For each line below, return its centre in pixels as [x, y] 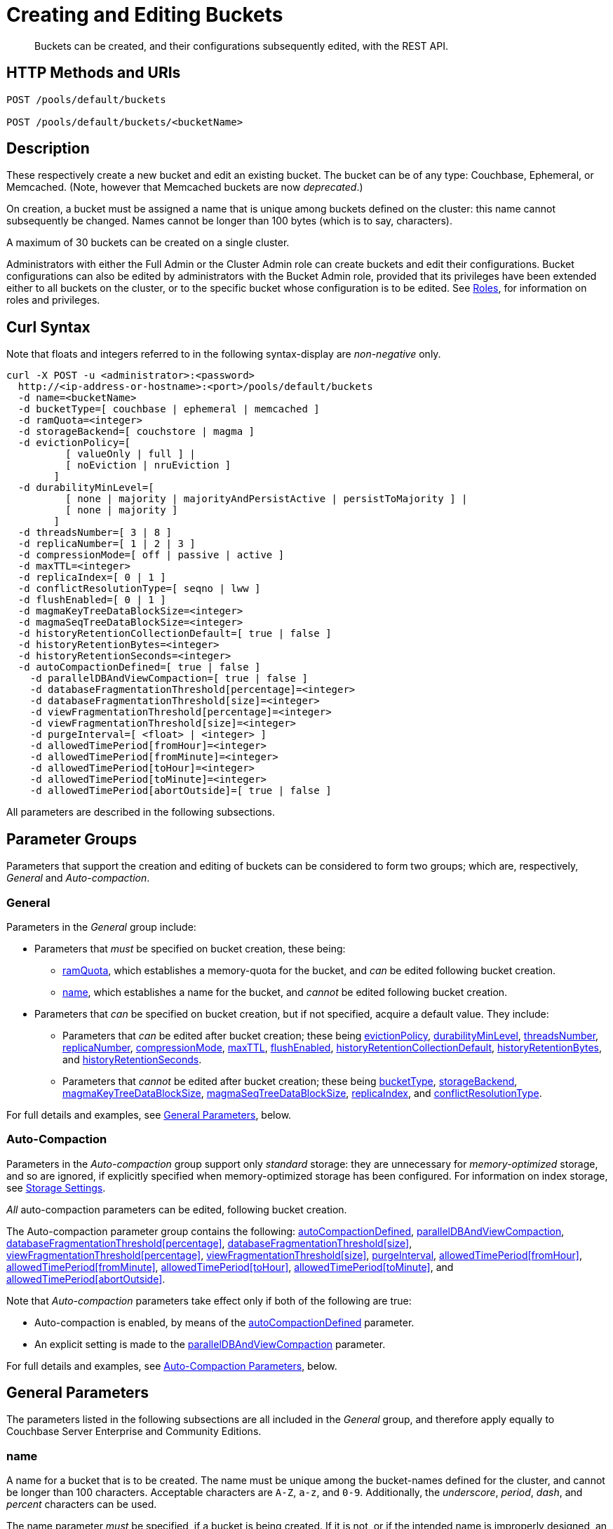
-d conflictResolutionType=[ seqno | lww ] [139, 589]
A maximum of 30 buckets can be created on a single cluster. [148, 243]
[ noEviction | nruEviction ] [148, 465]
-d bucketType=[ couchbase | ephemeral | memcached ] [169, 409]
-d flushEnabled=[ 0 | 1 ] [92, 600]
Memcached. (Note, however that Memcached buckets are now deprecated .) [185, 187]
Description [48, 149]
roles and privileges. [53, 300]
